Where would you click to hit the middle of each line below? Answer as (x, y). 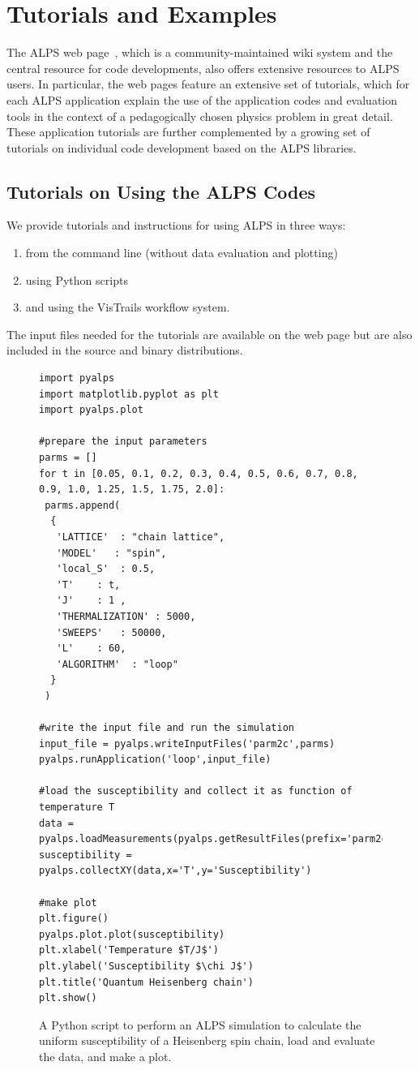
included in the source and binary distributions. (125, 350)
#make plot (68, 902)
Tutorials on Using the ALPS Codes (161, 191)
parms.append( (83, 505)
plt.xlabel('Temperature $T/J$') (129, 950)
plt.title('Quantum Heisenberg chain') (146, 982)
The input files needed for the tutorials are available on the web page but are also (209, 334)
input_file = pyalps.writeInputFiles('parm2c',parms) (187, 743)
